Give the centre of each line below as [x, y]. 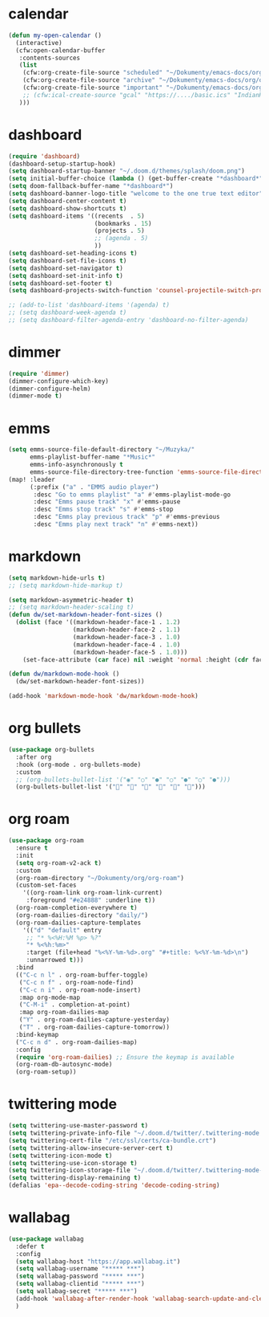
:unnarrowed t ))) [55, 960]
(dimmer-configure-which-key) [59, 381]
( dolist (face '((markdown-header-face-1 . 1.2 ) [98, 622]
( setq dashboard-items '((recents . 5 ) [77, 216]
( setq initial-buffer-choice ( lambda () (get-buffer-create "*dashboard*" [136, 179]
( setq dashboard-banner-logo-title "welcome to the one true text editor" [136, 194]
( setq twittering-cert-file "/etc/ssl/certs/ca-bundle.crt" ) [112, 1140]
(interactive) [39, 43]
